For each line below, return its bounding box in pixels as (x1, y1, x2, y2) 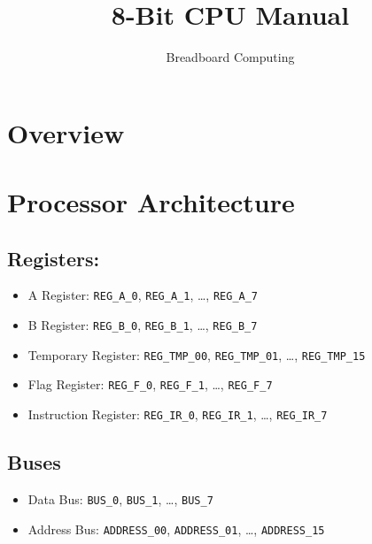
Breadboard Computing (166, 48, 295, 66)
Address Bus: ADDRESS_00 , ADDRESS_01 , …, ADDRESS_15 (27, 519, 325, 538)
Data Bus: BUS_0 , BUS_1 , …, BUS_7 (27, 489, 213, 508)
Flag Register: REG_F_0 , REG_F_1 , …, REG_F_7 (27, 375, 273, 394)
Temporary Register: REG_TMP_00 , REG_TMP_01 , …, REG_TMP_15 (27, 345, 366, 364)
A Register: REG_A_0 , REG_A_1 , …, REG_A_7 (27, 286, 259, 304)
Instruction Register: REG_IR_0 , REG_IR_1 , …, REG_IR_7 (27, 405, 328, 424)
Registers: (7, 244, 100, 272)
